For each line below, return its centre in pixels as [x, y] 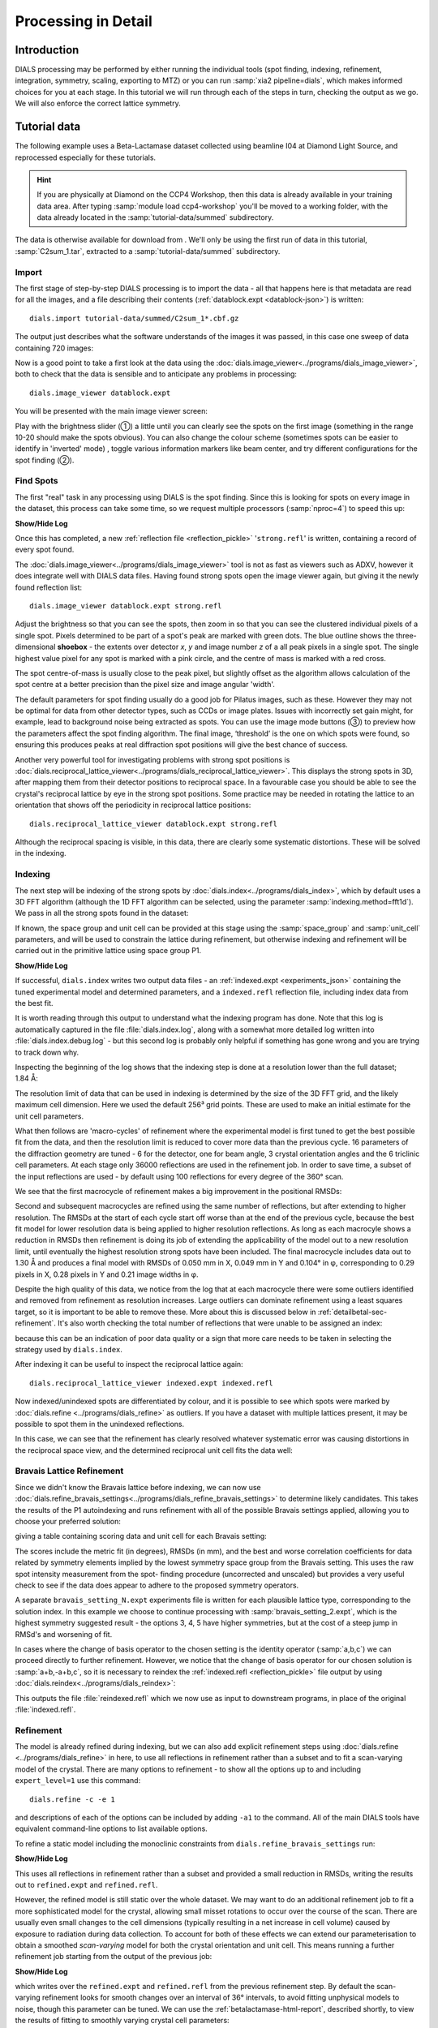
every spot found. [45, 550]
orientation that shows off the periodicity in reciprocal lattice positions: [133, 805]
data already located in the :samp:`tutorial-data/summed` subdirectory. [155, 217]
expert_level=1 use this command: [78, 1781]
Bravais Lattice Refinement [69, 1471]
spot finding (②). [45, 460]
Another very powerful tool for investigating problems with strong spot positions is [152, 759]
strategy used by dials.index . [69, 1349]
